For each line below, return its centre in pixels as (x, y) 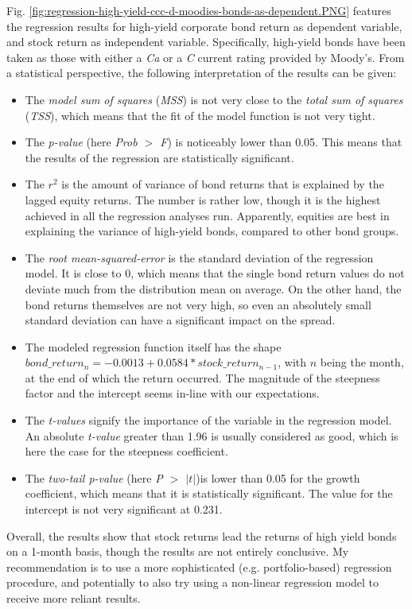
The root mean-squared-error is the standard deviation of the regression (199, 257)
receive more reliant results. (74, 598)
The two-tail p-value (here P (94, 477)
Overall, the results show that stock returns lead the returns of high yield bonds (202, 535)
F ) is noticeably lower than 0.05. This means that (281, 142)
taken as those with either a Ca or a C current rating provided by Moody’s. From (206, 57)
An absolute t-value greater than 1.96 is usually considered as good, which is (212, 435)
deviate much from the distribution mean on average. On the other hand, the (213, 288)
